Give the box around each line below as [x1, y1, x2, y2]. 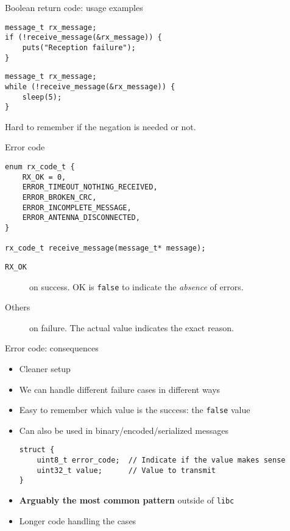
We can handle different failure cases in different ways [19, 383, 221, 395]
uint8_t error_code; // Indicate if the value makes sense [37, 456, 286, 465]
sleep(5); [22, 92, 62, 101]
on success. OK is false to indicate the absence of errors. [29, 280, 244, 293]
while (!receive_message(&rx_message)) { [5, 82, 175, 91]
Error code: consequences [5, 342, 99, 354]
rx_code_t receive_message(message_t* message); [5, 244, 206, 253]
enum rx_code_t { [5, 163, 75, 172]
